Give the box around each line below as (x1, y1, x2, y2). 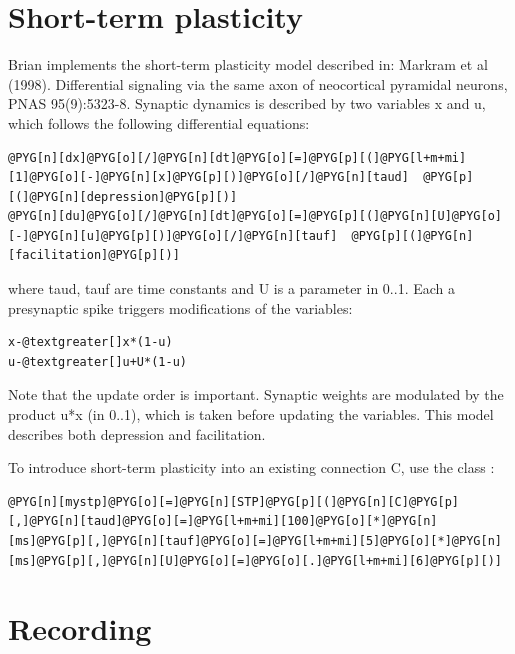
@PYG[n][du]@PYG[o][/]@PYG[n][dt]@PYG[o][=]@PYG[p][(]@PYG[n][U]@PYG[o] (8, 209, 502, 224)
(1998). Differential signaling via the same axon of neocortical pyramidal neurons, (8, 73, 508, 94)
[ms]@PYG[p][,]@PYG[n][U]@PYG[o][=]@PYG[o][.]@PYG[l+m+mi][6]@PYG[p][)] (8, 553, 502, 568)
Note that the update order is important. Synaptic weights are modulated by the (8, 384, 504, 405)
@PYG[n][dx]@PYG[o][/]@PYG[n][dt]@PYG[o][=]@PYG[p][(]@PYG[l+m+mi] (8, 150, 467, 165)
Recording (8, 608, 152, 649)
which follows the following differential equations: (8, 112, 310, 133)
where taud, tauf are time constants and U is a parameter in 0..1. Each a (8, 278, 456, 299)
